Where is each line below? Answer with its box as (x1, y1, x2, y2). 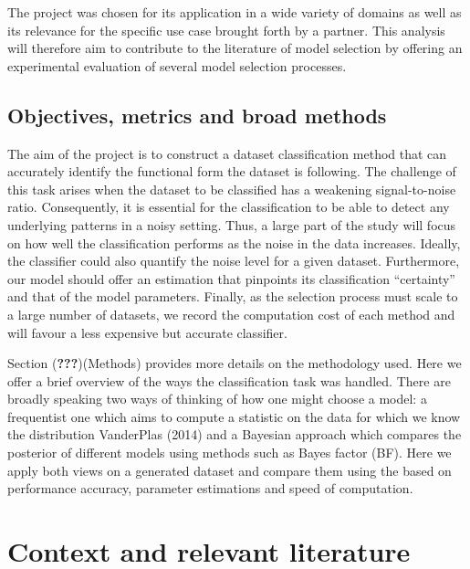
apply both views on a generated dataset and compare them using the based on (7, 460, 452, 479)
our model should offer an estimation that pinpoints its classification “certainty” (7, 269, 455, 288)
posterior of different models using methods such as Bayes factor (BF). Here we (7, 443, 452, 462)
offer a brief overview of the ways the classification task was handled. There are (7, 371, 451, 390)
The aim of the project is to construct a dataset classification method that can (7, 143, 447, 163)
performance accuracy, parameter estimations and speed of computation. (7, 479, 413, 498)
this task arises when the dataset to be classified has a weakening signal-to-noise (7, 179, 456, 198)
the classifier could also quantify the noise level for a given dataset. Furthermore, (7, 251, 460, 270)
